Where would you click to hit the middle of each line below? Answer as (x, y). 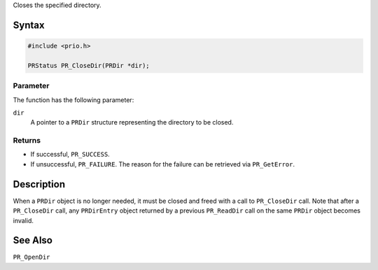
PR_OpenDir (31, 257)
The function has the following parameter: (73, 100)
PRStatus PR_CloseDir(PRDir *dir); (89, 65)
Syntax (29, 25)
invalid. (23, 220)
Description (39, 184)
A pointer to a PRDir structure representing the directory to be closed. (132, 122)
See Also (33, 240)
